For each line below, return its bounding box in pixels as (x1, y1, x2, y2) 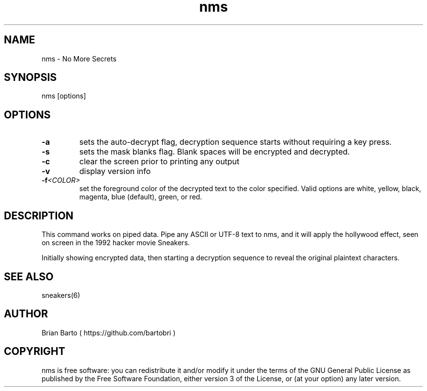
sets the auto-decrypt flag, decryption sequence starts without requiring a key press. (79, 137, 392, 147)
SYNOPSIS (4, 71, 57, 84)
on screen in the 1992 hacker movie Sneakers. (41, 238, 190, 247)
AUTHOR (4, 308, 48, 320)
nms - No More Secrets (41, 54, 116, 63)
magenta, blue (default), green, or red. (79, 193, 202, 201)
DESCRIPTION (4, 209, 74, 222)
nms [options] (41, 92, 86, 100)
